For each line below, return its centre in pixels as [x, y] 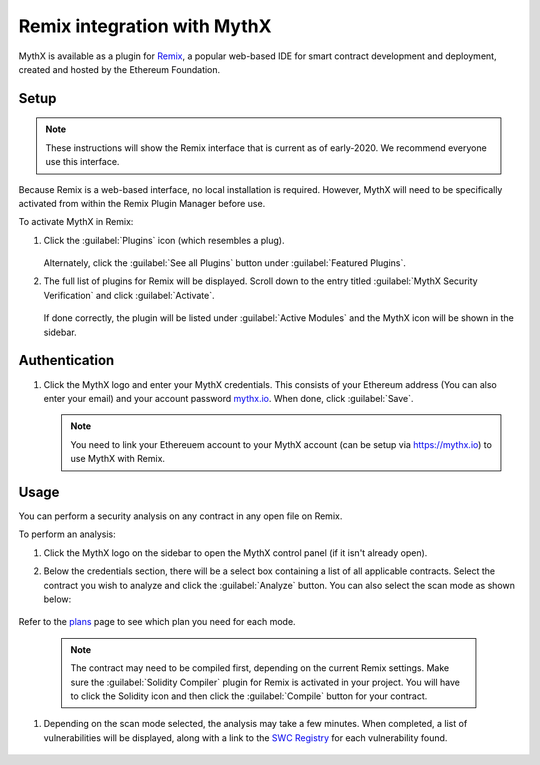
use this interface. [82, 162]
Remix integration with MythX [145, 26]
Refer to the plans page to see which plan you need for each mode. [157, 622]
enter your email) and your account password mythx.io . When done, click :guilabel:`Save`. [228, 398]
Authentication [66, 360]
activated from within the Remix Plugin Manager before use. [142, 203]
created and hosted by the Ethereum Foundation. [119, 69]
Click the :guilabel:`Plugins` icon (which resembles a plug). [164, 240]
